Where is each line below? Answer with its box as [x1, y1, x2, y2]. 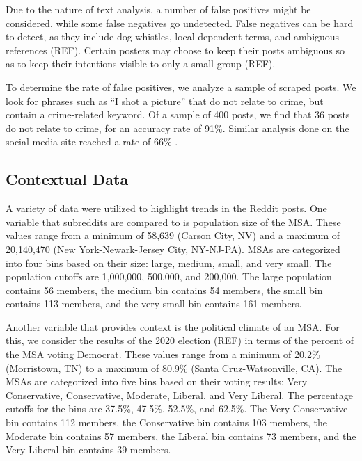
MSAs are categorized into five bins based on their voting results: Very [6, 374, 308, 389]
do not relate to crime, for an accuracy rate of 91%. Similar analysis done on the [6, 120, 349, 135]
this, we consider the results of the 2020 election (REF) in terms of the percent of [6, 333, 354, 348]
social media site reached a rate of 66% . [6, 134, 178, 149]
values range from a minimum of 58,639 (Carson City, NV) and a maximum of [6, 228, 340, 243]
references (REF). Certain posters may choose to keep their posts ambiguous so [6, 42, 345, 57]
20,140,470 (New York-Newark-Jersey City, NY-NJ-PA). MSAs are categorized [6, 241, 340, 256]
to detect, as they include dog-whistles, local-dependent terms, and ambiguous [6, 29, 340, 44]
